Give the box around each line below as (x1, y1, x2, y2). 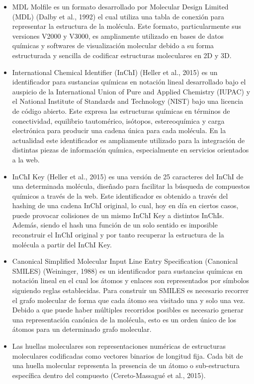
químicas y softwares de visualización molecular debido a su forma (12, 40, 214, 51)
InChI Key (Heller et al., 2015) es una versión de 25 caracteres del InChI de (12, 171, 244, 181)
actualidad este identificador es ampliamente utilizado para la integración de (12, 135, 245, 145)
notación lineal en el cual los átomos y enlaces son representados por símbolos (12, 275, 250, 286)
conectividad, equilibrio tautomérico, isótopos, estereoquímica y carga (12, 115, 225, 126)
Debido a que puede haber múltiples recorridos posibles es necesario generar (12, 305, 244, 315)
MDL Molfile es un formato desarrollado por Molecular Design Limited (12, 1, 229, 11)
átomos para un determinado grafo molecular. (12, 324, 152, 334)
